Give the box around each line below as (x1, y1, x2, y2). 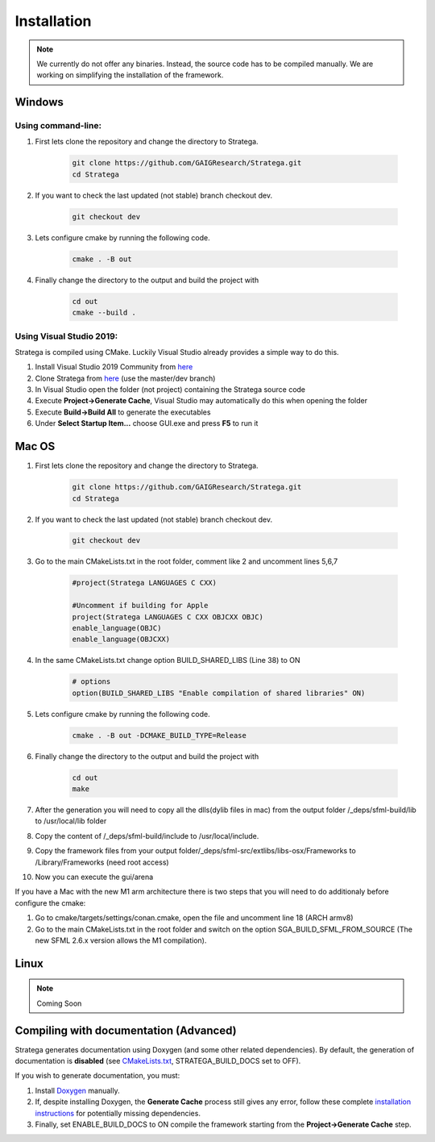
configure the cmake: (14, 898, 86, 907)
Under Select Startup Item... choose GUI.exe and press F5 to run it (35, 419, 259, 428)
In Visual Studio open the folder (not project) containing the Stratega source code (35, 385, 306, 394)
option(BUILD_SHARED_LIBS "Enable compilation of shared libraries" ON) (72, 688, 366, 698)
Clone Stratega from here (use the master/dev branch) (35, 373, 216, 383)
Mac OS (14, 440, 56, 453)
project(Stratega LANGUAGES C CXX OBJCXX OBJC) (72, 612, 263, 621)
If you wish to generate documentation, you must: (14, 1071, 180, 1081)
